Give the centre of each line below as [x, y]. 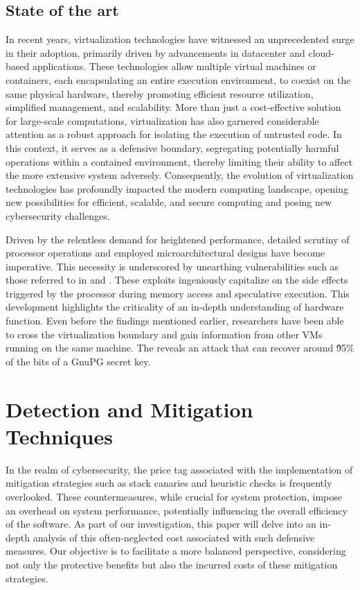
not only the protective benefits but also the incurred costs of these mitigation [172, 564]
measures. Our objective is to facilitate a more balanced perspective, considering [176, 551]
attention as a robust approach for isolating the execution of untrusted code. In [174, 134]
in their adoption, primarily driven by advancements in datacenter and [155, 52]
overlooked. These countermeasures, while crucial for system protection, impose [174, 496]
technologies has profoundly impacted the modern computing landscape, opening [177, 188]
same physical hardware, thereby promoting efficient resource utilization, [160, 93]
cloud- [321, 52]
